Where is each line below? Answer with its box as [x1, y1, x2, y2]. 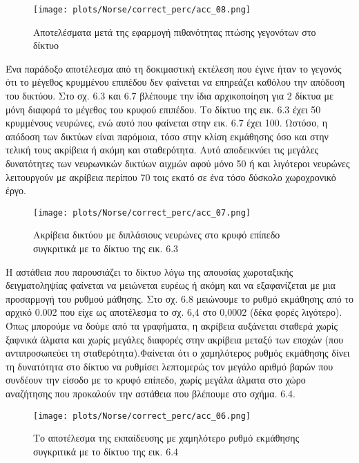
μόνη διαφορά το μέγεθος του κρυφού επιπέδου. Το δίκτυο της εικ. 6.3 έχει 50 [6, 102, 321, 116]
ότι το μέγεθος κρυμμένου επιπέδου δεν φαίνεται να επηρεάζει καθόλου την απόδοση [6, 75, 345, 89]
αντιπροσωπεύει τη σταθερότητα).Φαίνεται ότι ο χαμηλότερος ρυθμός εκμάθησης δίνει [6, 346, 350, 360]
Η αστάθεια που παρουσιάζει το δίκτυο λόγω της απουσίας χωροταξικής [6, 264, 293, 278]
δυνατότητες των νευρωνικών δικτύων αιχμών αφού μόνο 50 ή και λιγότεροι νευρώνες [6, 156, 350, 170]
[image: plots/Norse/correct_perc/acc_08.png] [33, 5, 251, 15]
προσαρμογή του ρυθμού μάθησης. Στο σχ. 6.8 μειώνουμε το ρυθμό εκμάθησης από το [6, 291, 353, 305]
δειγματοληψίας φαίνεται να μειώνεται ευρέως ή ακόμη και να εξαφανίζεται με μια [6, 278, 336, 292]
